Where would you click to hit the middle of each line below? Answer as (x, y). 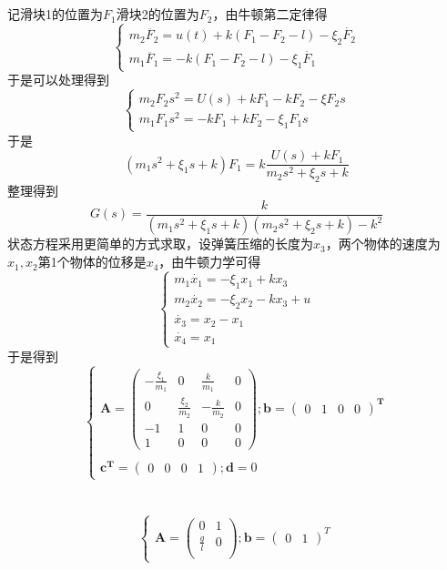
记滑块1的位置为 (55, 14)
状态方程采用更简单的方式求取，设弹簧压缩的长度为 (160, 244)
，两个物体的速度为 (383, 244)
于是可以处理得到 (58, 80)
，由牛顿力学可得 (210, 262)
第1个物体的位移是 (92, 262)
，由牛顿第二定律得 (270, 14)
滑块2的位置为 (157, 14)
